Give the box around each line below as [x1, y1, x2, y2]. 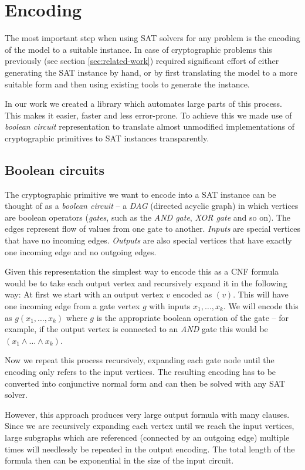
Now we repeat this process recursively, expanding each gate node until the [5, 354, 274, 366]
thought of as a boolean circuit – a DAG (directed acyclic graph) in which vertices [5, 200, 299, 212]
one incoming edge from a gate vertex [5, 300, 140, 312]
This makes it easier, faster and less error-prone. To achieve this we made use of [5, 109, 292, 121]
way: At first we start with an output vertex [5, 288, 164, 300]
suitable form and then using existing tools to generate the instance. [5, 77, 250, 90]
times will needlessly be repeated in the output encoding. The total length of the [5, 442, 295, 455]
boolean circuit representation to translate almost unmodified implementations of [5, 120, 294, 133]
